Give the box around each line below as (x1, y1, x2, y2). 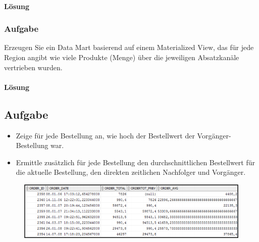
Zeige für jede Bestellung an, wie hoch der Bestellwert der (16, 130, 195, 140)
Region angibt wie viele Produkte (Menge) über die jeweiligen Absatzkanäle (4, 52, 239, 62)
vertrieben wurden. (4, 62, 63, 72)
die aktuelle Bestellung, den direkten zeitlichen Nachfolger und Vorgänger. (16, 167, 246, 177)
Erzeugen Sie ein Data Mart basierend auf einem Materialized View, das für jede (4, 42, 254, 53)
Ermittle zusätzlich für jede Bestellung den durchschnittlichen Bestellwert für (16, 157, 255, 167)
